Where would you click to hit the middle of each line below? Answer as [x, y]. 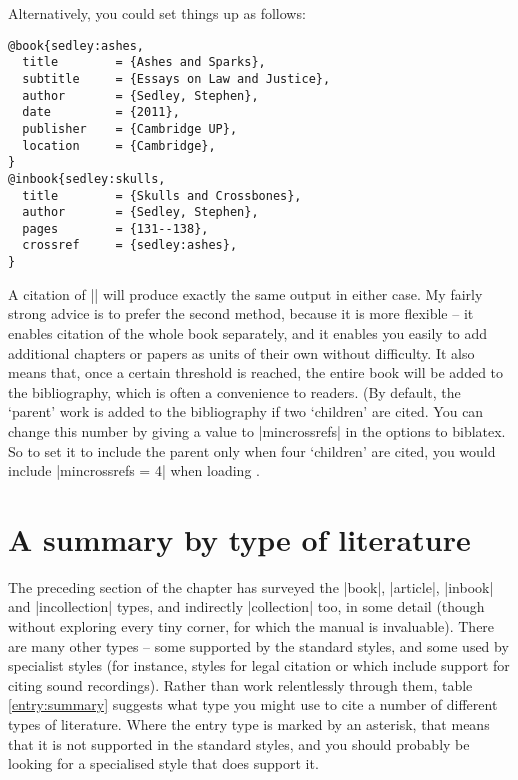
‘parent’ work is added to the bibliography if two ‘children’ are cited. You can [246, 411]
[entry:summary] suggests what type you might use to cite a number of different [253, 704]
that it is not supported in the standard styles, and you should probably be [239, 743]
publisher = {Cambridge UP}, [130, 128]
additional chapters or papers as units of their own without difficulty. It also [241, 352]
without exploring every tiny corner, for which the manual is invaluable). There [251, 626]
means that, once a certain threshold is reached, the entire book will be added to [256, 372]
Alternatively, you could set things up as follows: [157, 13]
